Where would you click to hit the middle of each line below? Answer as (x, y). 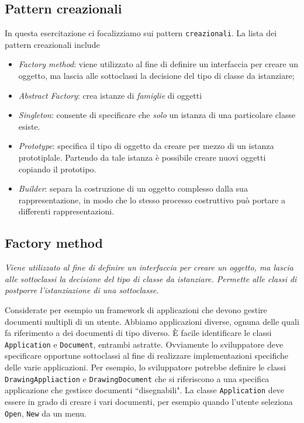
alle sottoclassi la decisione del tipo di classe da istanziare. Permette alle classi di (151, 278)
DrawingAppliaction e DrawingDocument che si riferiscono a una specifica (137, 378)
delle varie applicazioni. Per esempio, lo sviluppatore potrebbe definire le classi (145, 367)
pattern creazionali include (52, 44)
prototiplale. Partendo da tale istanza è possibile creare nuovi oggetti (142, 157)
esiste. (29, 126)
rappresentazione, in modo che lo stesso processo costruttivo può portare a (152, 200)
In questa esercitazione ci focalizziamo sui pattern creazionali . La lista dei (141, 33)
